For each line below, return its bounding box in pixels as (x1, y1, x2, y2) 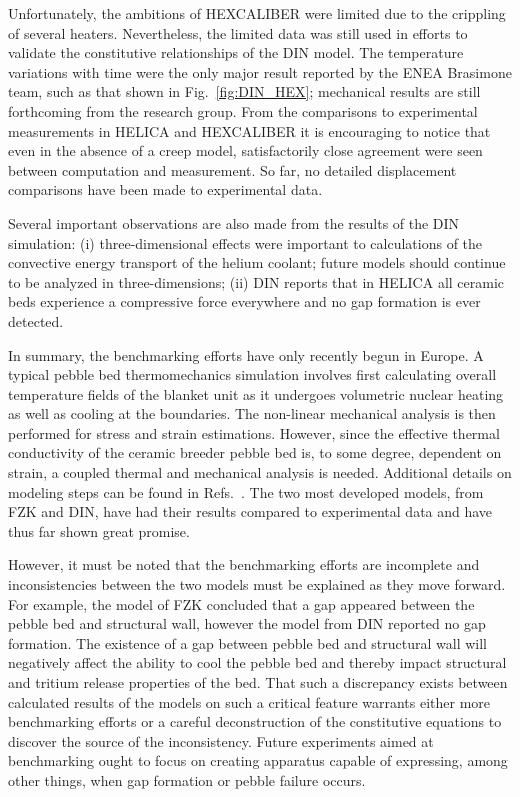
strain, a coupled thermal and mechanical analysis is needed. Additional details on (8, 462, 512, 483)
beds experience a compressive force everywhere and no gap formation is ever (8, 291, 481, 312)
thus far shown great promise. (8, 520, 190, 541)
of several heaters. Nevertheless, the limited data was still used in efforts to (8, 22, 468, 43)
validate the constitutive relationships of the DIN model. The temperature (8, 42, 464, 63)
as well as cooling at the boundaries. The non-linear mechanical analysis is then (8, 403, 496, 424)
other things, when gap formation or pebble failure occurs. (8, 769, 366, 790)
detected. (8, 310, 64, 331)
